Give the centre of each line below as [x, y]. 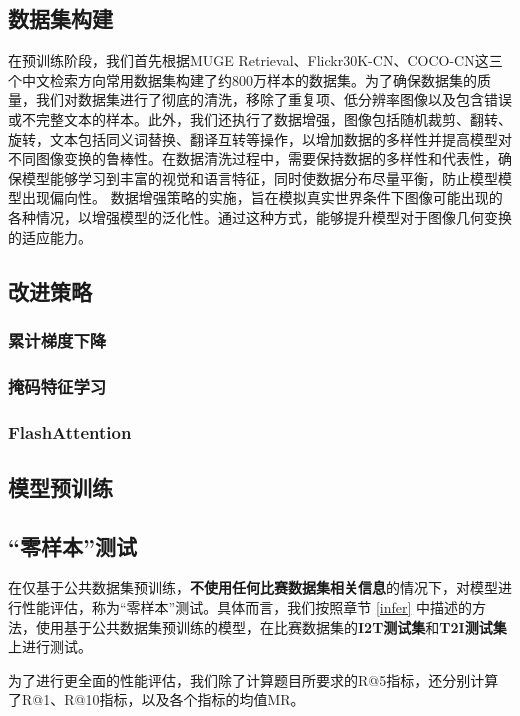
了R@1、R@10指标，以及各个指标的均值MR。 [156, 699]
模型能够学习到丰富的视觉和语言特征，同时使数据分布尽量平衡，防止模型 [259, 177]
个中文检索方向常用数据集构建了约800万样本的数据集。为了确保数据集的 [242, 79]
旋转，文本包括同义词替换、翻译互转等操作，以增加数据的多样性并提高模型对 [260, 138]
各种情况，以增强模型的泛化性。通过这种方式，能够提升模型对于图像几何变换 [260, 216]
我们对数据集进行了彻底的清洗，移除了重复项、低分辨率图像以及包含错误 [273, 99]
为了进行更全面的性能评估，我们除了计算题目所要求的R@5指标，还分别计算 [253, 679]
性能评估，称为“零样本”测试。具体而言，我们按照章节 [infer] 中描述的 [247, 607]
